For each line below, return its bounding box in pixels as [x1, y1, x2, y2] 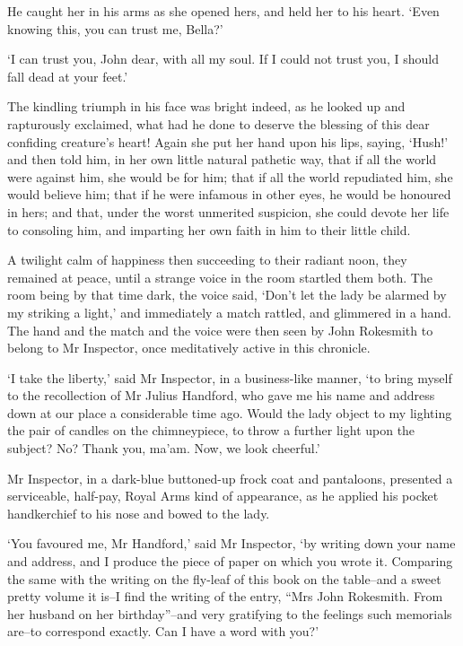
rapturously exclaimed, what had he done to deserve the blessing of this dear [7, 114, 430, 133]
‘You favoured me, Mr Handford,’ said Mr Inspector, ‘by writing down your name [7, 534, 456, 553]
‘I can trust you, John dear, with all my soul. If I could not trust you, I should [7, 49, 439, 68]
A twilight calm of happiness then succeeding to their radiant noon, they [7, 250, 407, 269]
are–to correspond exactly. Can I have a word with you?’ [7, 622, 319, 641]
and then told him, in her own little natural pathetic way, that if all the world [7, 150, 437, 169]
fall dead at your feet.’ [7, 66, 128, 85]
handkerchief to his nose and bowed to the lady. [7, 503, 270, 522]
